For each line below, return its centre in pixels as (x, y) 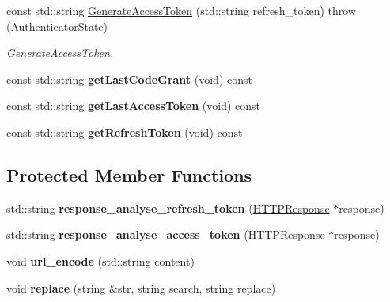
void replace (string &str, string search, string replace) (141, 287)
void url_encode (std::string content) (100, 260)
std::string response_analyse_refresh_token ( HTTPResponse (168, 208)
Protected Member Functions (129, 174)
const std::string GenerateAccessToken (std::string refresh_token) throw (181, 10)
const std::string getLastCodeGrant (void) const (129, 79)
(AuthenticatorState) (57, 26)
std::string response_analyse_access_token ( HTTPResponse (166, 234)
